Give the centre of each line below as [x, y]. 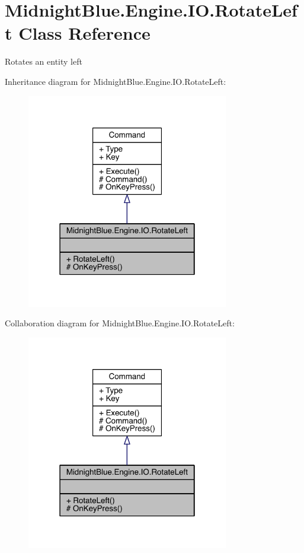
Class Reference [84, 33]
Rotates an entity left [44, 61]
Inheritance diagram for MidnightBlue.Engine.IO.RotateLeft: [116, 81]
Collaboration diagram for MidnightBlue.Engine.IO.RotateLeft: [120, 323]
